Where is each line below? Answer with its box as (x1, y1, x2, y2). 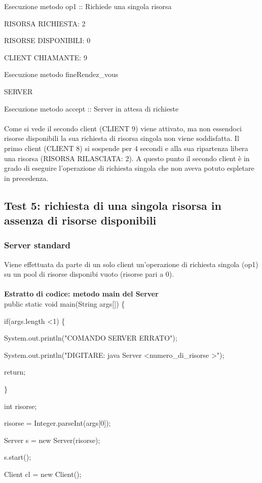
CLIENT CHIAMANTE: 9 (4, 52, 87, 62)
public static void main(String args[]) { (4, 299, 125, 309)
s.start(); (4, 452, 31, 462)
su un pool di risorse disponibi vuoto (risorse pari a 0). (4, 269, 174, 279)
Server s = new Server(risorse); (4, 434, 100, 445)
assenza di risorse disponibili (4, 212, 157, 228)
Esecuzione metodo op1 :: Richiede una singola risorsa (4, 1, 172, 11)
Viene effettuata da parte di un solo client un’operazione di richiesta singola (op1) (4, 258, 258, 269)
